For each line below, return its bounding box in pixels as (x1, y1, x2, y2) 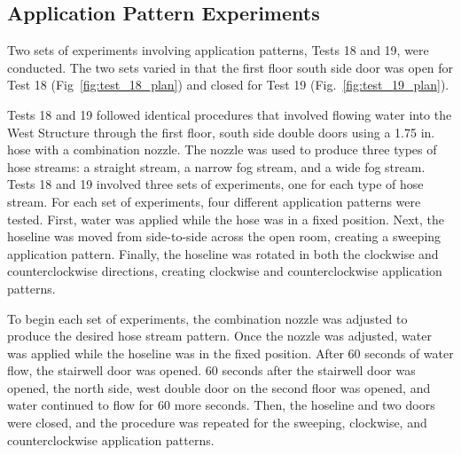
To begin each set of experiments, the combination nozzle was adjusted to (7, 309, 408, 327)
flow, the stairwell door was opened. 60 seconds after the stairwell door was (7, 361, 416, 380)
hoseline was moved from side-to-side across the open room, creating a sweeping (7, 227, 441, 246)
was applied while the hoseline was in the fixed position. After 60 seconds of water (7, 343, 454, 362)
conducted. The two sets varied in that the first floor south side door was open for (7, 58, 454, 76)
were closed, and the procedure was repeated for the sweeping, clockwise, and (7, 413, 427, 432)
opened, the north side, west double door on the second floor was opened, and (7, 378, 431, 396)
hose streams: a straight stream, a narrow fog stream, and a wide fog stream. (7, 157, 426, 176)
